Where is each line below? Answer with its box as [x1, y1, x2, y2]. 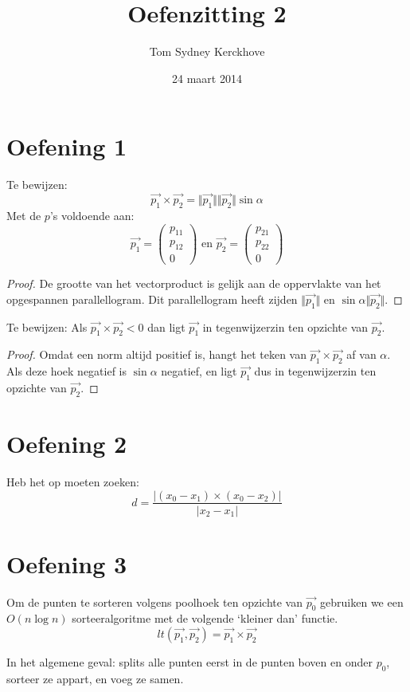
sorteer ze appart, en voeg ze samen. [6, 670, 184, 686]
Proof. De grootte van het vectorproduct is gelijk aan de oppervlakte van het [6, 275, 381, 292]
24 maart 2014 [172, 69, 242, 86]
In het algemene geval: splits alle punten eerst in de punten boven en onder [6, 654, 373, 670]
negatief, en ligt [161, 363, 237, 379]
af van [346, 346, 377, 363]
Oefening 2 [6, 427, 127, 459]
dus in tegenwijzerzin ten [254, 363, 377, 379]
